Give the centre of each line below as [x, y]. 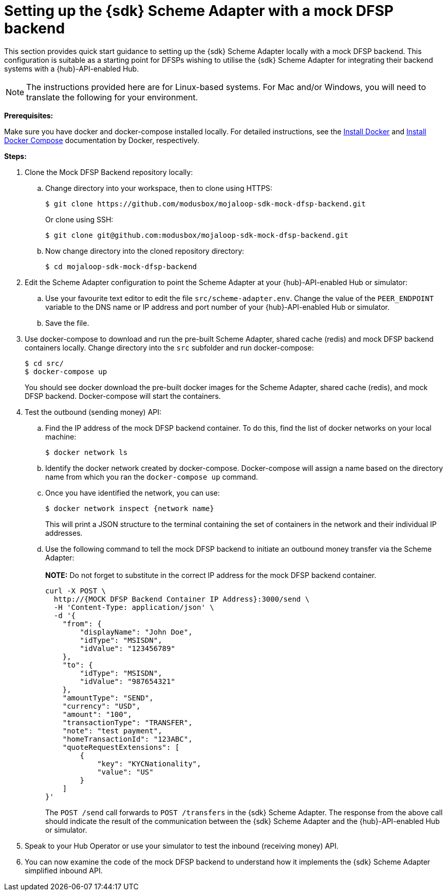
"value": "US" [125, 772]
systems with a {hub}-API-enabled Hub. [72, 68]
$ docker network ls [87, 452]
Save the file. [67, 323]
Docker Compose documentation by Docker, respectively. [102, 140]
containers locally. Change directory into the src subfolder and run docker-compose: [169, 347]
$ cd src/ [44, 363]
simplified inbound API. [64, 870]
